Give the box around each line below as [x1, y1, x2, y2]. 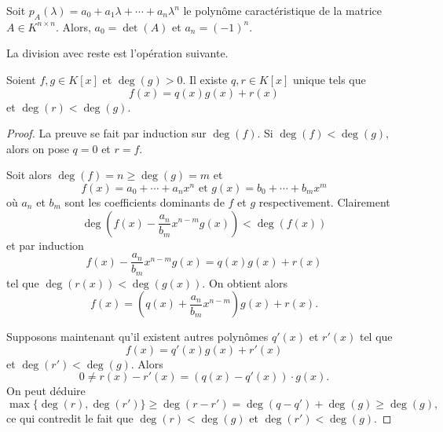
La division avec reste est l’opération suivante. [6, 45, 229, 61]
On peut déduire [6, 383, 86, 399]
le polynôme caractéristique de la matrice [183, 2, 383, 18]
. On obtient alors [202, 274, 287, 291]
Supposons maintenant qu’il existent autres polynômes [6, 328, 269, 345]
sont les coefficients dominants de [64, 193, 225, 210]
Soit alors [6, 167, 52, 183]
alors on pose [6, 140, 69, 156]
